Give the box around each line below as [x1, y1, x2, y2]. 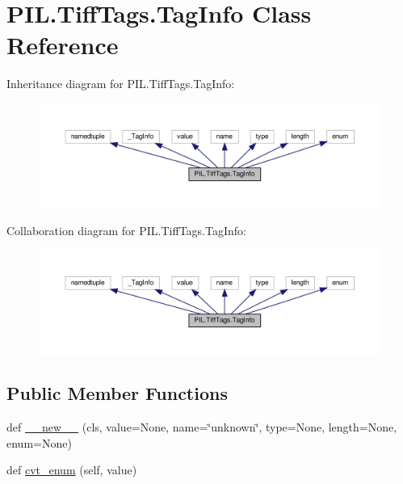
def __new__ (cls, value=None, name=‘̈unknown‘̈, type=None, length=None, [6, 419, 397, 436]
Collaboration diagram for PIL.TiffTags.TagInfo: [6, 221, 246, 238]
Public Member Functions [6, 381, 228, 406]
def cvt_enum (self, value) [6, 461, 137, 478]
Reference [6, 28, 119, 61]
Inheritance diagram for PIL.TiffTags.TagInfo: [6, 75, 235, 92]
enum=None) [6, 434, 72, 451]
